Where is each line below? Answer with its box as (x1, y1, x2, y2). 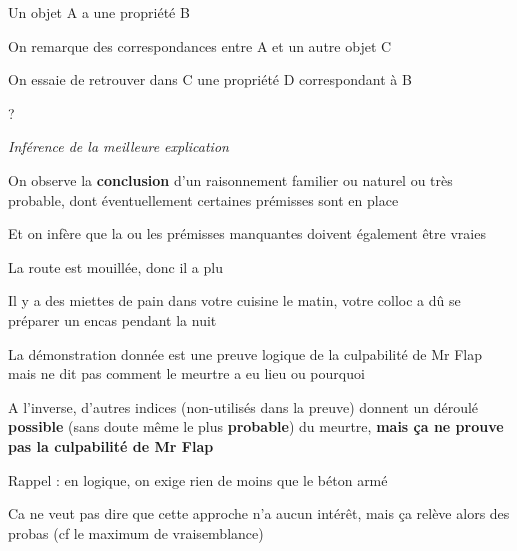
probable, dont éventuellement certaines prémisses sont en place (8, 189, 399, 210)
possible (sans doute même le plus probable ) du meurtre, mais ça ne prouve (8, 416, 504, 437)
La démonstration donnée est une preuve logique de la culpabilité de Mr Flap (8, 343, 482, 364)
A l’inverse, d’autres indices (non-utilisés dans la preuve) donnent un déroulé (8, 396, 479, 417)
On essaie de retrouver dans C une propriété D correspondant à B (8, 69, 412, 90)
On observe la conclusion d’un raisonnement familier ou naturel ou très (8, 169, 453, 190)
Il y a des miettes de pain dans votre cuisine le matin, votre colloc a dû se (8, 290, 461, 311)
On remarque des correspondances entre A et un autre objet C (8, 35, 392, 56)
